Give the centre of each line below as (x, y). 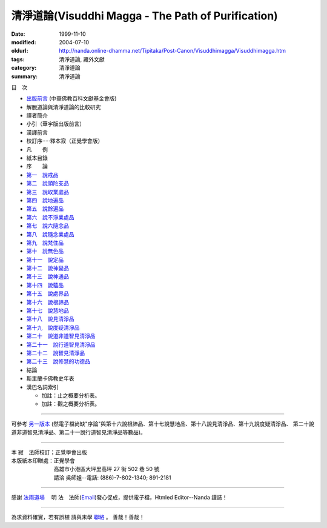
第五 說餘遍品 (45, 209)
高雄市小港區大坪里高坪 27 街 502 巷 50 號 (107, 469)
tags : (18, 59)
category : (24, 68)
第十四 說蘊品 (45, 285)
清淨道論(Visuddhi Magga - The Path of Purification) (144, 16)
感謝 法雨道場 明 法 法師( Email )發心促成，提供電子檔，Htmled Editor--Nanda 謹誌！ (119, 498)
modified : (24, 42)
